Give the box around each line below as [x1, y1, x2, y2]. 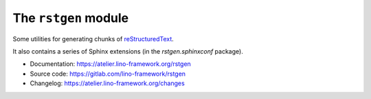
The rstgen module [12, 10, 129, 25]
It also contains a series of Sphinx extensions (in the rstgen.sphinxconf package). [12, 47, 243, 55]
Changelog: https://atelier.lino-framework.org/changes [30, 79, 185, 87]
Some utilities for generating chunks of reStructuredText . [12, 34, 175, 43]
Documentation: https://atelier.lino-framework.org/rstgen [30, 60, 192, 68]
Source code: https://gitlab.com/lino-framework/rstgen [30, 69, 185, 78]
